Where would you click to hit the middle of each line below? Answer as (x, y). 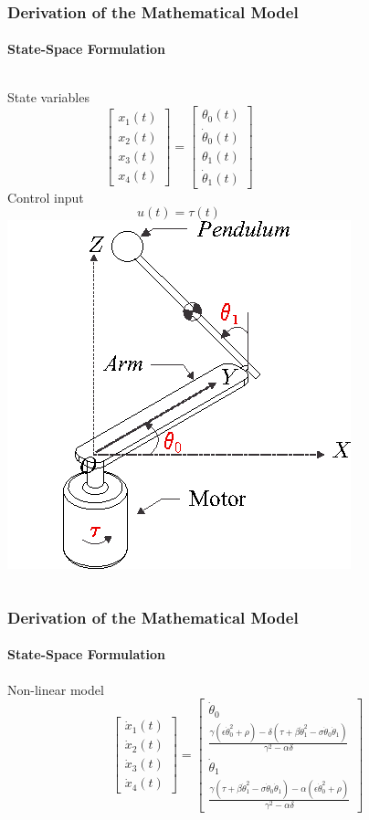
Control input (46, 197)
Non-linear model (56, 689)
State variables (48, 96)
